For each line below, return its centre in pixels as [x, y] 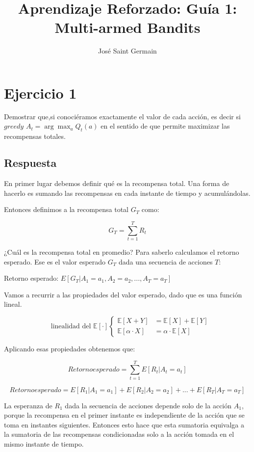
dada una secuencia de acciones [165, 261]
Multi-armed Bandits [127, 27]
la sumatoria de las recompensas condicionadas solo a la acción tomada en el [119, 434]
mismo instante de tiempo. [44, 444]
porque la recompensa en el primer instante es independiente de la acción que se [124, 415]
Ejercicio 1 [40, 93]
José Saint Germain [127, 51]
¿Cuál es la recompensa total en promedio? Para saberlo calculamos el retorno [122, 252]
